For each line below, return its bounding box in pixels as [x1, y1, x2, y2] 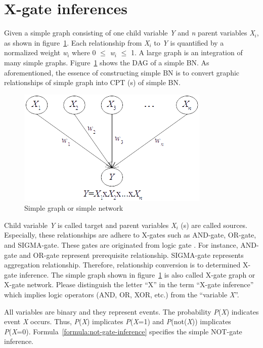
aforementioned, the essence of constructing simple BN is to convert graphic [4, 67, 240, 78]
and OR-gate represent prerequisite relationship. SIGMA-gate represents [19, 249, 244, 260]
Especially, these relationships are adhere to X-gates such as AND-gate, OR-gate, [4, 229, 256, 240]
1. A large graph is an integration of [130, 47, 243, 58]
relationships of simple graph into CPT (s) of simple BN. [4, 77, 181, 88]
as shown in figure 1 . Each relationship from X [4, 37, 150, 48]
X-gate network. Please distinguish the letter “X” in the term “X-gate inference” [4, 279, 254, 290]
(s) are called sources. [181, 219, 247, 230]
